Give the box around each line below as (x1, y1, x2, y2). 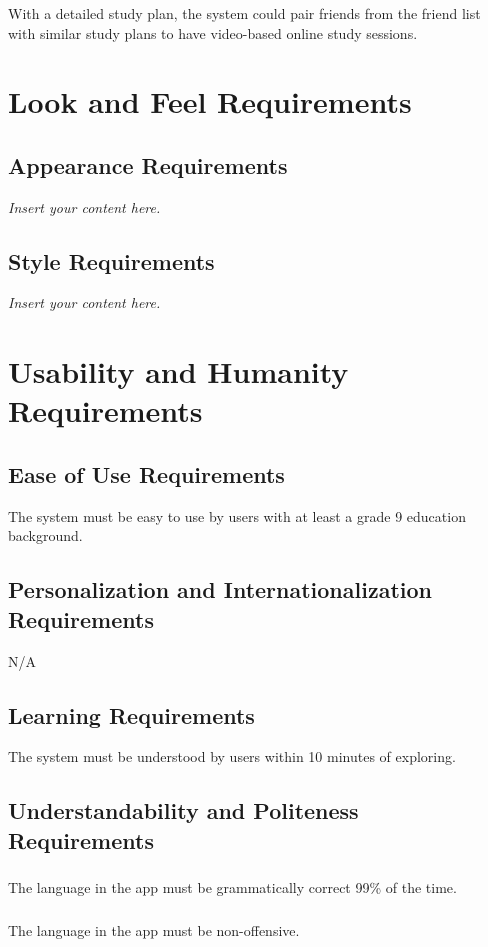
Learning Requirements (8, 699, 255, 730)
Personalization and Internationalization (8, 574, 432, 605)
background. (8, 525, 83, 546)
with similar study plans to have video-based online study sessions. (8, 22, 418, 43)
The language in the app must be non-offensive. (8, 919, 300, 940)
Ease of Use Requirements (8, 459, 285, 490)
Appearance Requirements (8, 149, 288, 180)
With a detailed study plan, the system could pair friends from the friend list (8, 2, 481, 23)
